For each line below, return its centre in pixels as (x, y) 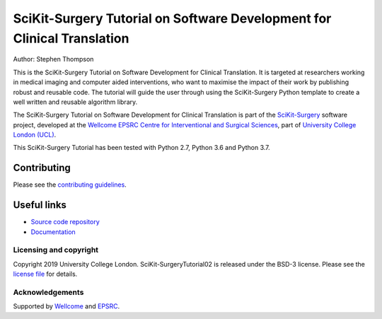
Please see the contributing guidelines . (70, 185)
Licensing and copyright (56, 250)
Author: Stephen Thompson (53, 59)
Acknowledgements (48, 292)
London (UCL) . (35, 135)
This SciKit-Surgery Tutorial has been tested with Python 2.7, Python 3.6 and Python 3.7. (141, 148)
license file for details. (45, 274)
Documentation (53, 232)
